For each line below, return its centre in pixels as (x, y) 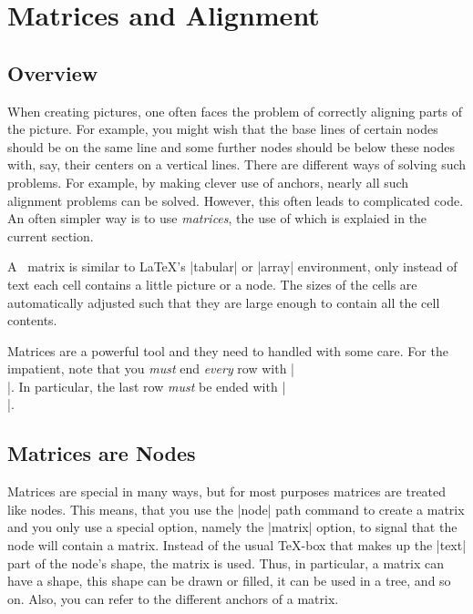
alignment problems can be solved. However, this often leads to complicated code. (236, 200)
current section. (51, 235)
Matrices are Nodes (102, 453)
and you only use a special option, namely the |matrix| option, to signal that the (232, 527)
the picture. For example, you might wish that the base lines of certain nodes (223, 129)
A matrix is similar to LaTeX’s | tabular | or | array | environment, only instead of (232, 266)
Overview (53, 72)
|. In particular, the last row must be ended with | (147, 386)
